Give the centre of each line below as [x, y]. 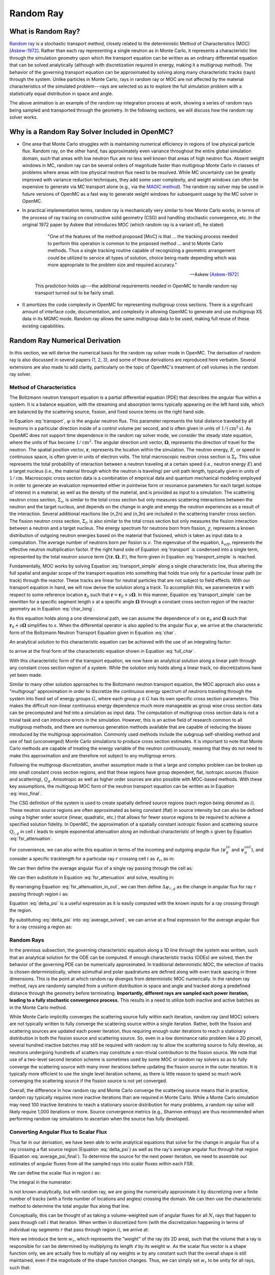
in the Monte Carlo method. [38, 1007]
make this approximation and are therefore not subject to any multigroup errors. [93, 755]
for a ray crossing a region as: [41, 927]
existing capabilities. [44, 326]
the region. [21, 910]
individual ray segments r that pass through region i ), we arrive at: [79, 1230]
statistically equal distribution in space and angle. [61, 93]
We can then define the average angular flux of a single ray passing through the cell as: [101, 868]
